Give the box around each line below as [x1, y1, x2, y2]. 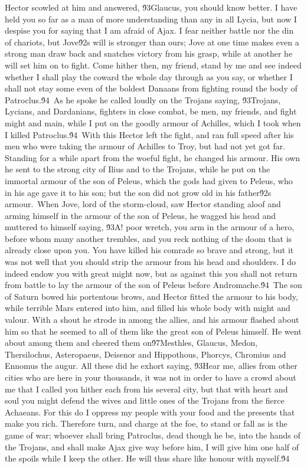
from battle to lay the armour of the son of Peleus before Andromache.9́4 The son [5, 279, 302, 291]
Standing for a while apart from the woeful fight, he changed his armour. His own [5, 151, 301, 163]
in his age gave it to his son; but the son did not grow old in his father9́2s [5, 186, 272, 198]
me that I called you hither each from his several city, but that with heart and [5, 382, 288, 395]
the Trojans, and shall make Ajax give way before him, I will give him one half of [5, 440, 299, 453]
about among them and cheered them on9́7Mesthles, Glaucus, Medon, [5, 336, 258, 349]
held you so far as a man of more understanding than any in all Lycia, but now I [5, 12, 297, 25]
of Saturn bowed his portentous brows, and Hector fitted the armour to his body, [5, 290, 298, 302]
